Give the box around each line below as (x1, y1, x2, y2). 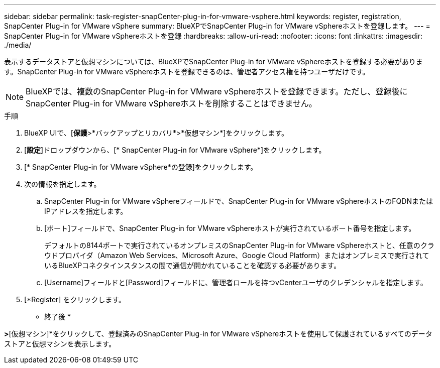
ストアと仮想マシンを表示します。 (4, 339, 116, 348)
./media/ (4, 41, 32, 49)
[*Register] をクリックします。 (24, 295, 126, 304)
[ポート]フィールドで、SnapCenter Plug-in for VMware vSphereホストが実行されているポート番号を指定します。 (44, 224, 416, 232)
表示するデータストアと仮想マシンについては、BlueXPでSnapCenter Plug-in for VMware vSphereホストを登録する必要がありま (4, 57, 423, 66)
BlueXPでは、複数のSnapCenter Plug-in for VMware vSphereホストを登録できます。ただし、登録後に (26, 86, 408, 96)
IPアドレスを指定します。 (44, 207, 128, 215)
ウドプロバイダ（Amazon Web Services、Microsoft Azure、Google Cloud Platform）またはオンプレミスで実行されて (44, 251, 429, 260)
